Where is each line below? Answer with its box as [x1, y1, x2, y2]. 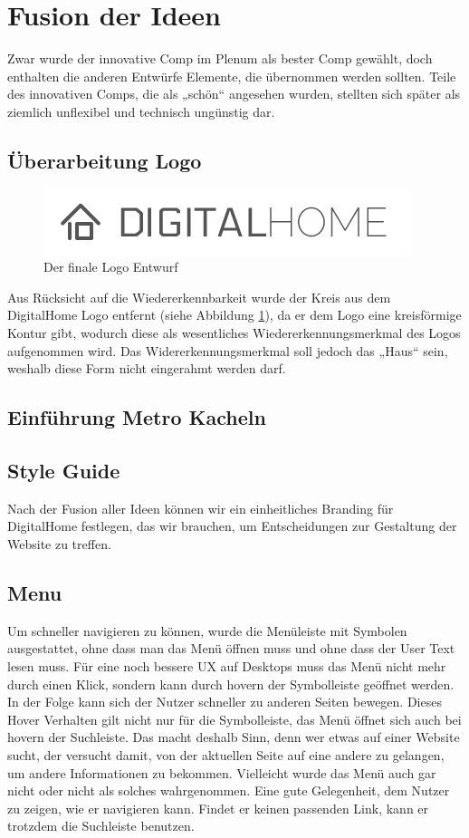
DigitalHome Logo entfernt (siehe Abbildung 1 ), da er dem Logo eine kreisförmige [7, 305, 462, 324]
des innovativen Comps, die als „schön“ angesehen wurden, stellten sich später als [7, 84, 461, 103]
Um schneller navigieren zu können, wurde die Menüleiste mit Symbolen [7, 621, 407, 640]
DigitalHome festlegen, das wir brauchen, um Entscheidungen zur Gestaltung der [7, 516, 457, 535]
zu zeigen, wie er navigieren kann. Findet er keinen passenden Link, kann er [7, 798, 429, 817]
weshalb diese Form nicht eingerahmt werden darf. [7, 359, 286, 378]
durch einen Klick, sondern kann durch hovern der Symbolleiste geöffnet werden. [7, 674, 455, 693]
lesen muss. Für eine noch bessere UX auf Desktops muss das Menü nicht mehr [7, 657, 446, 676]
